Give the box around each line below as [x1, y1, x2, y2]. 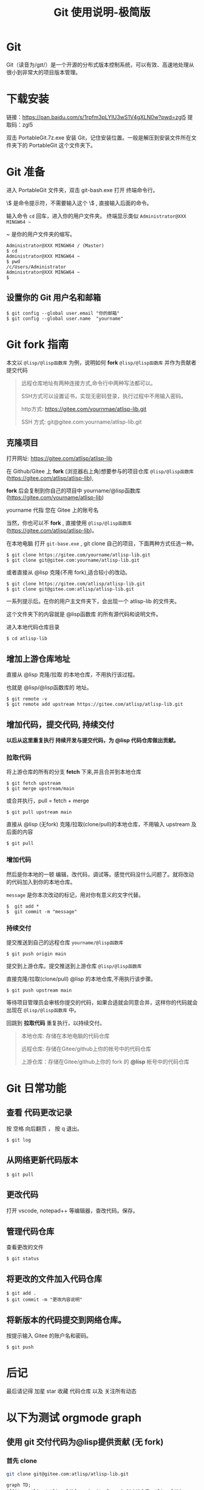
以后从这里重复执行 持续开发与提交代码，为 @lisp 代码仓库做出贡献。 [6, 737, 179, 743]
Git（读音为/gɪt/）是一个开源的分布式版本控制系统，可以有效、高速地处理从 [6, 61, 194, 68]
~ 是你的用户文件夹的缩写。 [6, 230, 76, 238]
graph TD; [6, 1481, 32, 1488]
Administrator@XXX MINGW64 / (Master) [6, 243, 104, 249]
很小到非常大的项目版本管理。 [6, 68, 81, 76]
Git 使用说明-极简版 [53, 5, 151, 19]
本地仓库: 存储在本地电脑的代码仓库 [21, 1032, 110, 1040]
